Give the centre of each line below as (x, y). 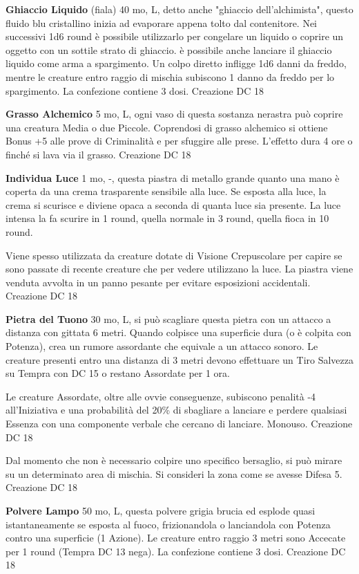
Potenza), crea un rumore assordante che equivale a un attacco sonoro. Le (162, 346)
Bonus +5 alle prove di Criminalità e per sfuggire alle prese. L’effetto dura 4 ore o (179, 141)
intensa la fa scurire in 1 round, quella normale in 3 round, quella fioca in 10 (167, 218)
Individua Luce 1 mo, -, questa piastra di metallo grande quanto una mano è (173, 177)
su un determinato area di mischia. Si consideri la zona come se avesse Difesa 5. (174, 473)
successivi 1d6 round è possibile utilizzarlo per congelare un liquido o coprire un (175, 36)
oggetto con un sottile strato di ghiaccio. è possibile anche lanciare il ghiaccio (169, 49)
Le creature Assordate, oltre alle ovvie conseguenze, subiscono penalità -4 (161, 396)
